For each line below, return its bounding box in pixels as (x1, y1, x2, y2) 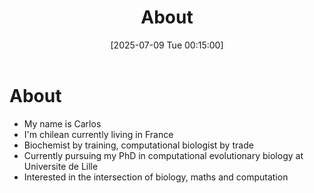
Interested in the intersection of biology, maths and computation (23, 171, 289, 183)
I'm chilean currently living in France (23, 128, 174, 140)
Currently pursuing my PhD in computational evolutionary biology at (23, 149, 304, 161)
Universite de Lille (23, 160, 99, 172)
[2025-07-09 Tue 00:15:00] (110, 39, 224, 51)
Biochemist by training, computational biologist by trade (23, 139, 254, 151)
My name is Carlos (23, 117, 102, 130)
